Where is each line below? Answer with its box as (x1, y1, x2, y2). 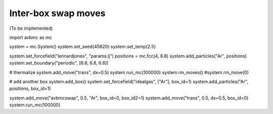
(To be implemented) (9, 25, 53, 31)
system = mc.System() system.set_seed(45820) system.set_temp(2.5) (9, 43, 156, 50)
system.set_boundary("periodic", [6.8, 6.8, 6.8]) (9, 60, 109, 66)
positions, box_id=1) (9, 86, 51, 92)
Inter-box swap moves (9, 8, 106, 19)
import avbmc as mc (9, 34, 53, 40)
